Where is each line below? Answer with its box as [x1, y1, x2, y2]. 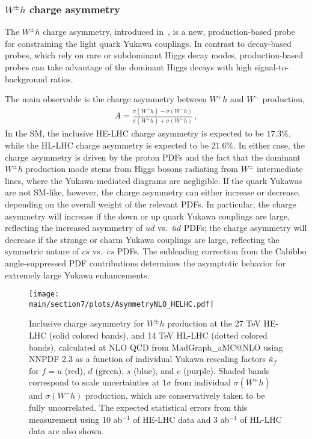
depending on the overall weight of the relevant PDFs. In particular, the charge [5, 198, 296, 210]
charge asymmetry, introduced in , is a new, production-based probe [43, 25, 295, 38]
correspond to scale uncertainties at [29, 376, 160, 388]
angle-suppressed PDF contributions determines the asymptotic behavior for [5, 256, 286, 269]
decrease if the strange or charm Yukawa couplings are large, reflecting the [5, 233, 280, 245]
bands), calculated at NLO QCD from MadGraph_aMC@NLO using [29, 340, 283, 353]
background [5, 72, 47, 85]
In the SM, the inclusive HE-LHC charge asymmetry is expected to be [5, 127, 264, 140]
